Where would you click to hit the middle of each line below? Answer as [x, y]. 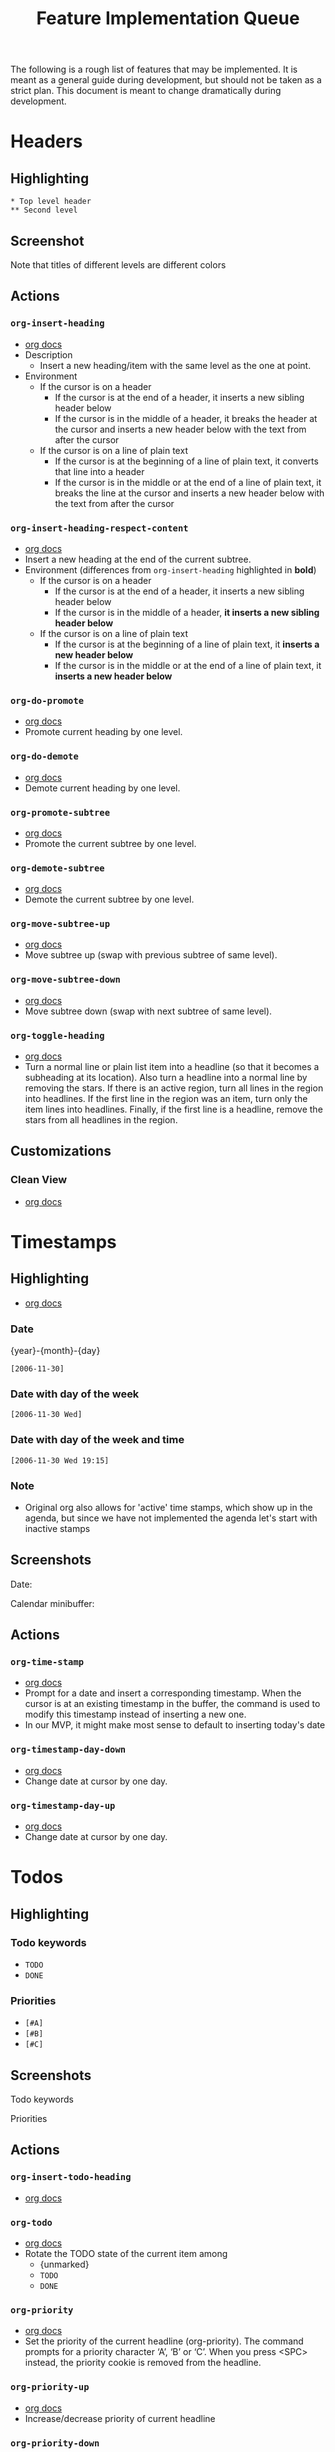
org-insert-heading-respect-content [99, 528]
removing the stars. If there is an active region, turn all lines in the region [174, 1088]
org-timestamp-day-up [63, 1805]
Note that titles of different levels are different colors [118, 265]
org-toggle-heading [57, 1035]
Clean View [39, 1180]
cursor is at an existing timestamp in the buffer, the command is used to [172, 1704]
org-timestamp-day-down [68, 1750]
